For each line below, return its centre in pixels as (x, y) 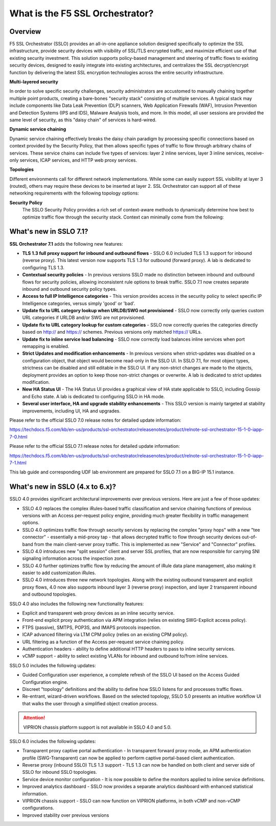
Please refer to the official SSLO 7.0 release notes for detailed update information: (95, 420)
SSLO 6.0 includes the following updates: (53, 741)
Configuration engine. (45, 682)
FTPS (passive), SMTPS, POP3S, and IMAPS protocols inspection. (91, 627)
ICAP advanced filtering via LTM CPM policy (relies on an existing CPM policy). (105, 635)
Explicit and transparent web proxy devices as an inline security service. (98, 613)
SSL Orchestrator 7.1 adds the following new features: (66, 244)
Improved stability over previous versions (66, 815)
